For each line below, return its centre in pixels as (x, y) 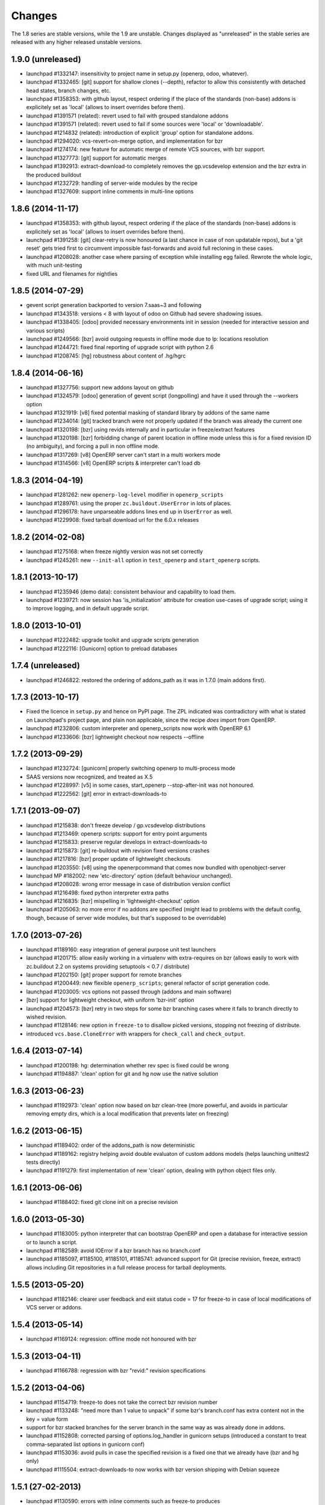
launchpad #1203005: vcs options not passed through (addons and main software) (129, 991)
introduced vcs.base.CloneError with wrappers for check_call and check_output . (136, 1034)
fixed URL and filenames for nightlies (72, 273)
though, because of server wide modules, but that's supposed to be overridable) (126, 917)
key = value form (47, 1419)
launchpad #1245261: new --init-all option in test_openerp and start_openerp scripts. (143, 560)
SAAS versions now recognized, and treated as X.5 (89, 777)
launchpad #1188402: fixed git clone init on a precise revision (102, 1202)
